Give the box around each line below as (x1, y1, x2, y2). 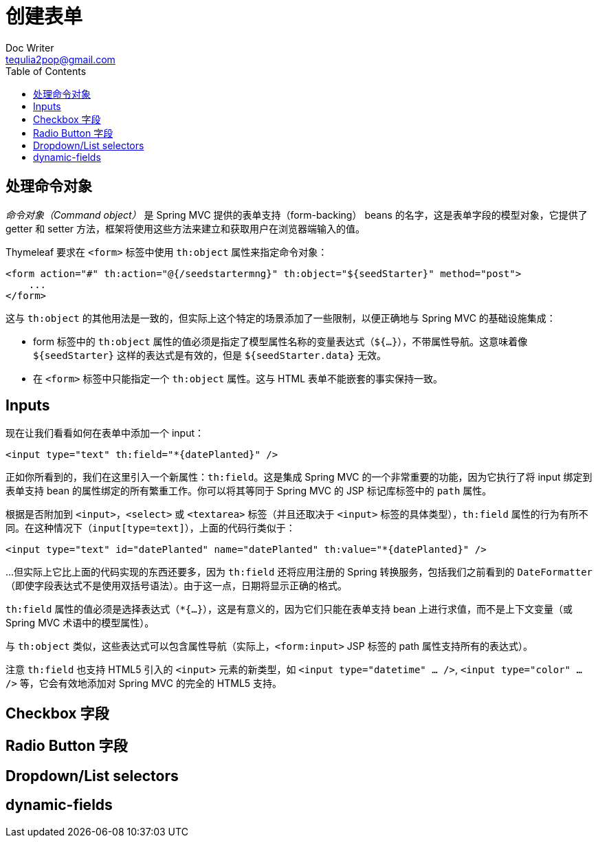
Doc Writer (5, 41, 54, 54)
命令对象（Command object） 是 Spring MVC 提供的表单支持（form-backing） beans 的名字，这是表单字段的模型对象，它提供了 (5, 208, 588, 221)
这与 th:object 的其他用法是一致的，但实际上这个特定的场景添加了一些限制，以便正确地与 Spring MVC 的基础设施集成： (5, 311, 556, 324)
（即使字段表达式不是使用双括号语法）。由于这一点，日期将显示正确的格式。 (5, 580, 347, 592)
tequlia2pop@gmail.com (5, 53, 115, 65)
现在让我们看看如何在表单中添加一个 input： (5, 427, 205, 439)
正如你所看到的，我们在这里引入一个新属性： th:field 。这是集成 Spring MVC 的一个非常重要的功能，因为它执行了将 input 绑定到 (5, 471, 593, 483)
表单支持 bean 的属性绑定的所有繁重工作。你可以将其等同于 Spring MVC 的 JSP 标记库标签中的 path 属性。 (5, 485, 492, 497)
